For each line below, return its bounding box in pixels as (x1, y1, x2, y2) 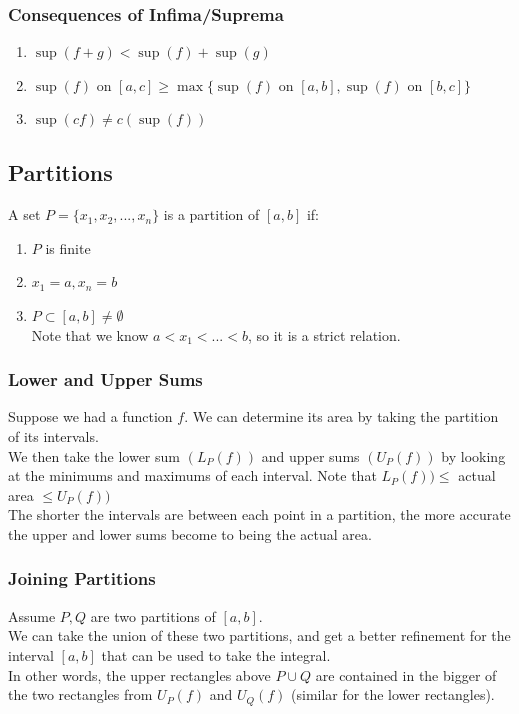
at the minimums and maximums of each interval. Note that (8, 465, 377, 486)
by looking (441, 445, 506, 466)
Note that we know (31, 324, 149, 345)
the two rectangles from (8, 684, 153, 705)
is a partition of (163, 204, 260, 225)
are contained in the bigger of (315, 664, 497, 685)
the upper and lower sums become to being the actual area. (8, 523, 372, 544)
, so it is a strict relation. (247, 324, 401, 345)
